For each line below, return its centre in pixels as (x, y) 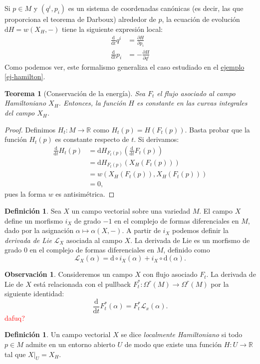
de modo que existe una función (173, 344)
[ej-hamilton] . (25, 76)
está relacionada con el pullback (82, 284)
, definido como (187, 250)
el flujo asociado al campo (196, 93)
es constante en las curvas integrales (192, 103)
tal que (15, 354)
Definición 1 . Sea (33, 211)
